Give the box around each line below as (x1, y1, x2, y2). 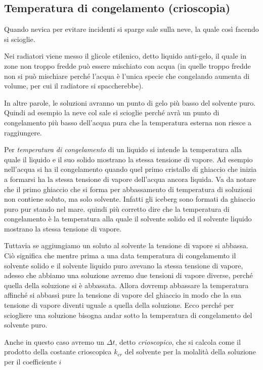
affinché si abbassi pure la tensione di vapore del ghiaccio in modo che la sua (4, 290, 242, 300)
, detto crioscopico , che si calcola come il (115, 336, 241, 347)
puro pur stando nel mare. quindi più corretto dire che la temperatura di (4, 203, 230, 214)
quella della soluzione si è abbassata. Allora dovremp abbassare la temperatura (4, 280, 249, 290)
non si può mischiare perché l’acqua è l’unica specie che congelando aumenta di (4, 70, 250, 81)
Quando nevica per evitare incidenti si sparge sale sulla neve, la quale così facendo (4, 24, 259, 34)
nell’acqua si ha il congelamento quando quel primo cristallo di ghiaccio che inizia (4, 164, 257, 174)
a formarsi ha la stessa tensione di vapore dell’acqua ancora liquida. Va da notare (4, 173, 256, 184)
